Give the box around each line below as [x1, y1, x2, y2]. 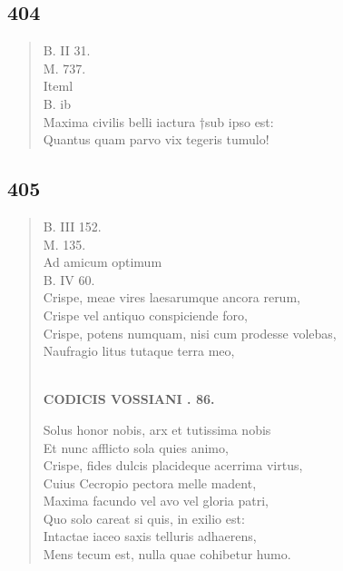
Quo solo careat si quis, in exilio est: [43, 508, 245, 527]
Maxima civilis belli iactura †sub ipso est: [43, 112, 274, 131]
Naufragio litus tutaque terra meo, [43, 341, 235, 360]
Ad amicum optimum [43, 252, 162, 271]
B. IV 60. [43, 270, 95, 289]
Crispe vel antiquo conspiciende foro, [43, 305, 248, 324]
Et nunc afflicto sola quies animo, [43, 438, 229, 457]
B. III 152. [43, 216, 102, 235]
